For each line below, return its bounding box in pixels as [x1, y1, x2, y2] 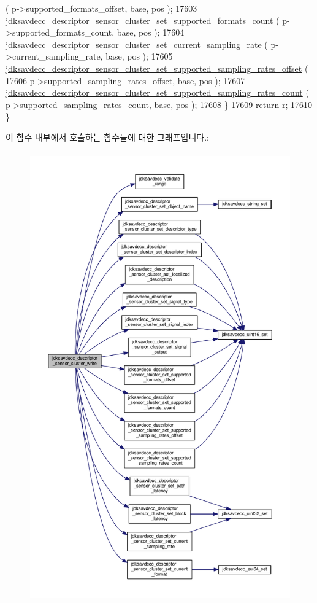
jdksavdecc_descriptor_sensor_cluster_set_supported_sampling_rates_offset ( [6, 61, 308, 74]
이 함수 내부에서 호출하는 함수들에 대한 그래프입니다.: [6, 130, 209, 143]
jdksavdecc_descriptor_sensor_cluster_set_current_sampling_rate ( [6, 37, 268, 50]
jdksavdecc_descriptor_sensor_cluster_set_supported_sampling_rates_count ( [6, 86, 309, 99]
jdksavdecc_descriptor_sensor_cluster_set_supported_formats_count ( [6, 14, 280, 26]
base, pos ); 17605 [105, 50, 173, 63]
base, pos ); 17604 [116, 26, 185, 39]
